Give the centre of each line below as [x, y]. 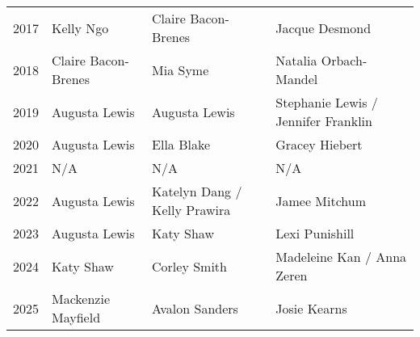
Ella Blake [181, 144]
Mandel [297, 79]
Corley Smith [189, 266]
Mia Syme [181, 70]
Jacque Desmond [323, 27]
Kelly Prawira [191, 210]
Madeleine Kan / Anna [341, 257]
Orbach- [344, 60]
